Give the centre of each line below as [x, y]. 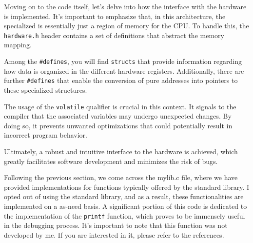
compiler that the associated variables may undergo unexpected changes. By [118, 116]
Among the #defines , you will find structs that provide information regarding [123, 61]
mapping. [18, 45]
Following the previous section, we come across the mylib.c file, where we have [121, 177]
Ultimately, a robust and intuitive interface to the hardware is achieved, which [121, 151]
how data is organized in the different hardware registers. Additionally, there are [124, 71]
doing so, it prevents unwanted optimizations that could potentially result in [118, 125]
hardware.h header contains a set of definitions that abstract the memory [114, 35]
